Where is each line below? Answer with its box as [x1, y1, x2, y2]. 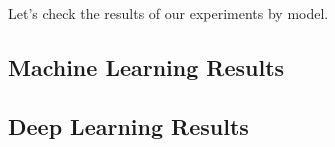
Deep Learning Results [8, 110, 249, 141]
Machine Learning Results [8, 51, 285, 82]
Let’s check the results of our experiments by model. [8, 3, 329, 23]
